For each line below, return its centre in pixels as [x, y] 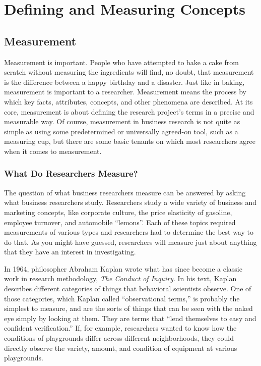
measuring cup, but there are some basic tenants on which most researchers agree [130, 141]
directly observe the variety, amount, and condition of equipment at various [121, 348]
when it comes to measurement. [53, 151]
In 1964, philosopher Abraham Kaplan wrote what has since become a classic [123, 268]
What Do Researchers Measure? [71, 173]
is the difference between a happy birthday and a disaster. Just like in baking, [124, 82]
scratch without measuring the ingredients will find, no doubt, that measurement [129, 72]
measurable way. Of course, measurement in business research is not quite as [122, 121]
